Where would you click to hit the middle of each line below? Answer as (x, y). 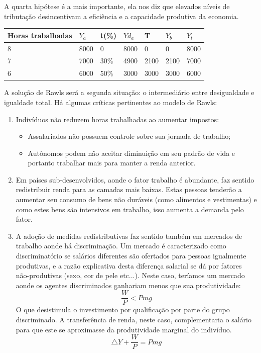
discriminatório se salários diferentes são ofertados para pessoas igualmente (131, 256)
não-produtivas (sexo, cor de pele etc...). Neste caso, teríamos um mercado (130, 275)
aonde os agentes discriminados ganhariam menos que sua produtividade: (128, 285)
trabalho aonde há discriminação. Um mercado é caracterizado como (121, 246)
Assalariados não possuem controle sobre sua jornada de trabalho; (129, 136)
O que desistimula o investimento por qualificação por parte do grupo (123, 310)
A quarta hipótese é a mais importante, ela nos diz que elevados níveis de (117, 6)
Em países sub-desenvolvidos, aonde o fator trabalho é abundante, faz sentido (135, 179)
